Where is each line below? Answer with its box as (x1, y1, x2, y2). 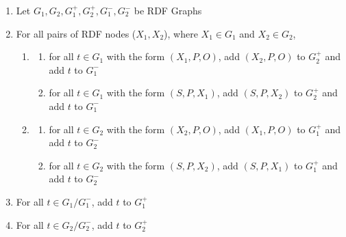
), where (164, 26, 198, 40)
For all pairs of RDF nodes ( (16, 26, 136, 40)
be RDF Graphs (134, 3, 202, 17)
